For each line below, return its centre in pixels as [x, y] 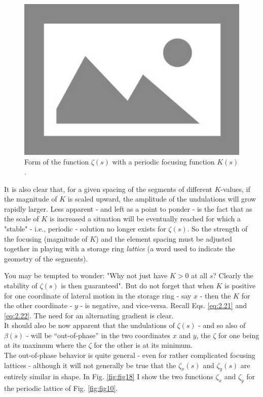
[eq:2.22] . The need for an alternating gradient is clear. [89, 315]
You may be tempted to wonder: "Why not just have [86, 275]
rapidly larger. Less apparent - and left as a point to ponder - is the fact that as [128, 208]
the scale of [22, 219]
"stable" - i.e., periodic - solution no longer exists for [85, 228]
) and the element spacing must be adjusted [164, 238]
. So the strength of [217, 228]
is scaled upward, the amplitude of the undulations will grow [162, 199]
